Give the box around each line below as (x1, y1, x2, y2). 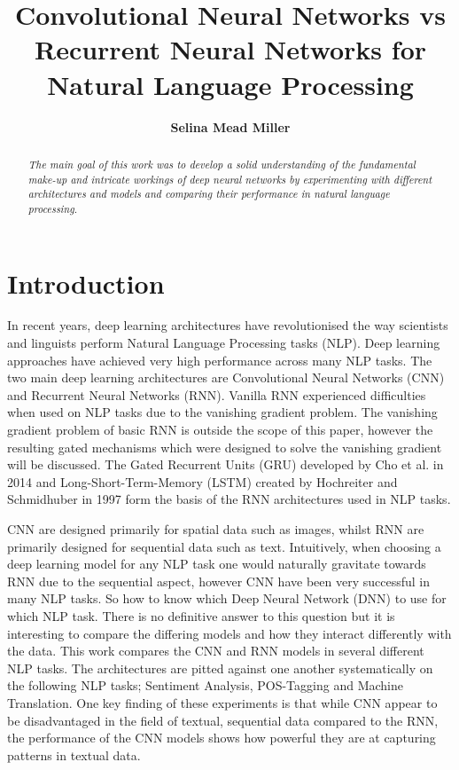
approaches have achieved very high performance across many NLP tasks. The (7, 350, 432, 369)
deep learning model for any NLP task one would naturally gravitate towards (7, 554, 426, 573)
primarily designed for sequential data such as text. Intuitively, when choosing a (7, 537, 441, 555)
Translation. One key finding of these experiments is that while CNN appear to (7, 693, 438, 711)
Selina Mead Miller (170, 117, 291, 136)
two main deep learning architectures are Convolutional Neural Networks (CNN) (7, 368, 445, 387)
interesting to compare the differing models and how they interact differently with (7, 624, 452, 642)
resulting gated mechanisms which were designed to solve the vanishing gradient (7, 437, 442, 456)
